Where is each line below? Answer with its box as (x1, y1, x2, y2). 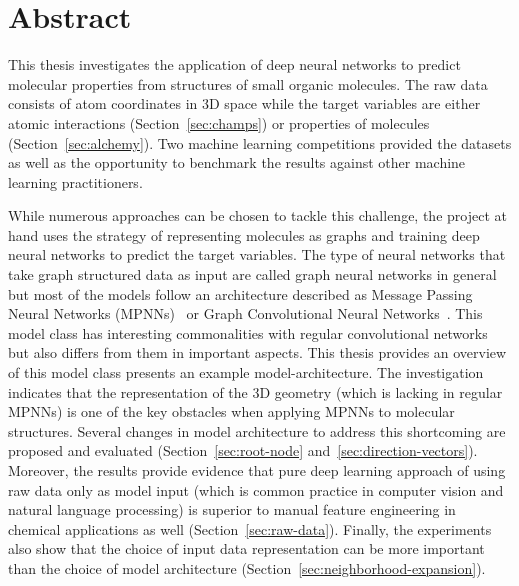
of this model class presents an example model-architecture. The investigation (8, 362, 484, 383)
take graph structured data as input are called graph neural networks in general (8, 264, 497, 285)
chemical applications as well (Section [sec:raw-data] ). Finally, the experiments (8, 518, 492, 539)
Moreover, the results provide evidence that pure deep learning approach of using (8, 460, 506, 480)
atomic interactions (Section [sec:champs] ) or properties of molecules (8, 112, 430, 133)
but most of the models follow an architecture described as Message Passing (8, 283, 473, 304)
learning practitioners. (8, 171, 143, 192)
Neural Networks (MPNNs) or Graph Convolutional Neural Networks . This (8, 303, 483, 324)
